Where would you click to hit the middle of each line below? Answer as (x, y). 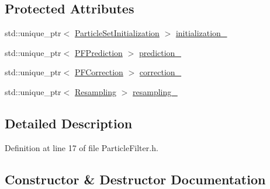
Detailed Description (69, 123)
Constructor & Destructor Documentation (135, 179)
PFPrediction (98, 52)
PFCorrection (99, 72)
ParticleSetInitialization (117, 33)
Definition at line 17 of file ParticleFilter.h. (82, 147)
